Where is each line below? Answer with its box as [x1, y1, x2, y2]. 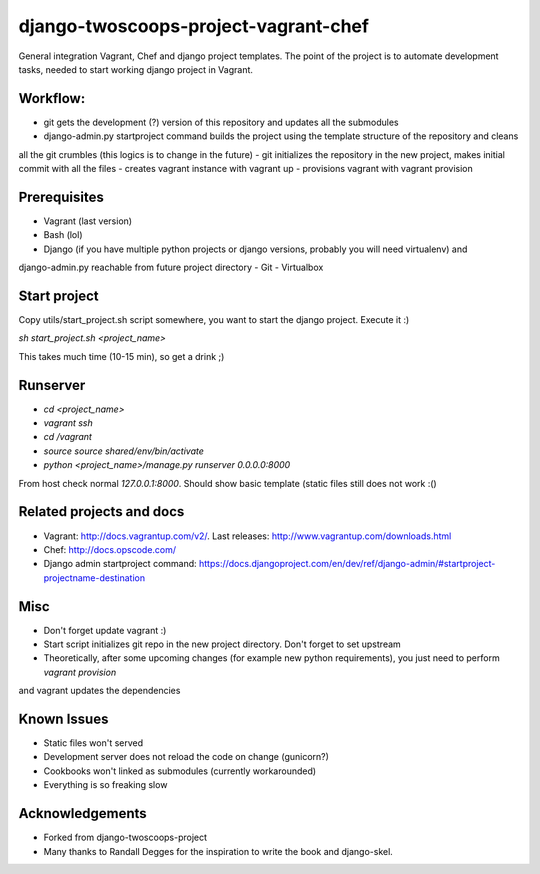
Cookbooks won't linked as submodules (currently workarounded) [43, 765, 317, 777]
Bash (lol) [43, 229, 84, 241]
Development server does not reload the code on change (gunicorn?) [43, 751, 330, 763]
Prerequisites [18, 188, 104, 205]
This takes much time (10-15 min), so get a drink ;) [18, 350, 225, 362]
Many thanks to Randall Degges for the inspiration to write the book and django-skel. [43, 845, 394, 857]
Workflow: [18, 90, 86, 107]
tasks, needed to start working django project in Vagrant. [18, 63, 254, 75]
